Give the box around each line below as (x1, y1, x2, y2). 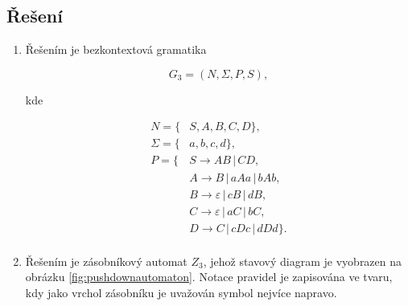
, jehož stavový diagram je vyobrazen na (203, 252, 402, 269)
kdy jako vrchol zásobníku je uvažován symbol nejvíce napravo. (25, 284, 337, 300)
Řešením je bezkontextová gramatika (25, 41, 207, 58)
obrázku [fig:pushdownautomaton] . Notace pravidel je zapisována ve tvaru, (25, 268, 393, 285)
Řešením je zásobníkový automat (25, 252, 188, 269)
